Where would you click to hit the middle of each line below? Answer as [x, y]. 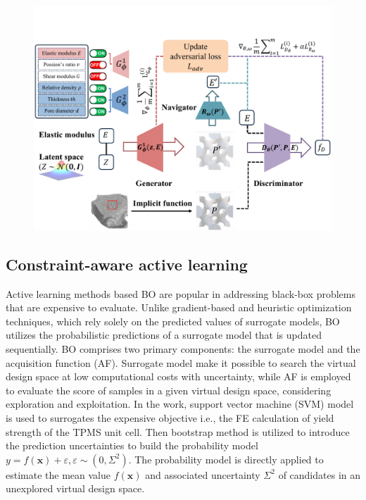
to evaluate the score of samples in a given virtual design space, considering [169, 390]
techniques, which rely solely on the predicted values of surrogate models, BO [173, 321]
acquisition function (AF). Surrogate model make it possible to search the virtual [181, 362]
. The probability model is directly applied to [226, 459]
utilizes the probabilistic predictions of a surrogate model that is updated [164, 335]
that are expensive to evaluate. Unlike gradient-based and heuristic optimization [179, 307]
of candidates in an [319, 474]
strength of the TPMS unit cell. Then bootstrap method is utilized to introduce [178, 431]
